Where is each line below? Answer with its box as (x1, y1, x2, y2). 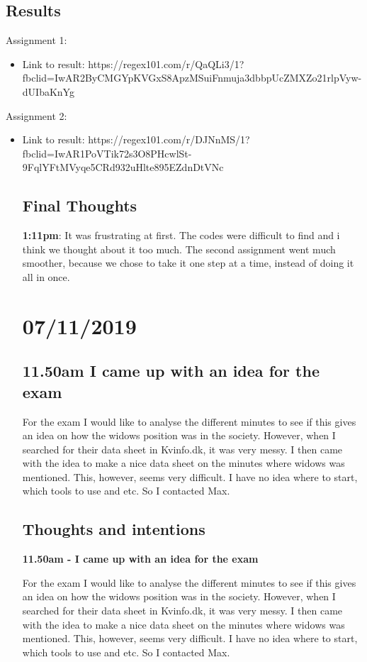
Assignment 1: (6, 33, 67, 48)
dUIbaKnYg (22, 84, 74, 99)
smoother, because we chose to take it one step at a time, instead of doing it (22, 255, 354, 270)
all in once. (22, 269, 70, 284)
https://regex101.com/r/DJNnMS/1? (88, 132, 250, 147)
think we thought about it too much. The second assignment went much (22, 241, 336, 256)
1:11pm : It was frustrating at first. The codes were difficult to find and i (22, 228, 340, 243)
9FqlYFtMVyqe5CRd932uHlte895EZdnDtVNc (22, 160, 224, 175)
